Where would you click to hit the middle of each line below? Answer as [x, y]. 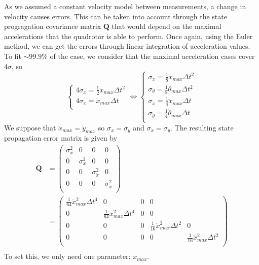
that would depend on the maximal [166, 26]
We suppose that [30, 127]
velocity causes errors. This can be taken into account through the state [116, 16]
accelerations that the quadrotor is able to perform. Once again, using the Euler [128, 36]
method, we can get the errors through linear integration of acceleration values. [127, 46]
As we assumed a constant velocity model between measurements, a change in [125, 6]
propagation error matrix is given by [61, 138]
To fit [13, 56]
